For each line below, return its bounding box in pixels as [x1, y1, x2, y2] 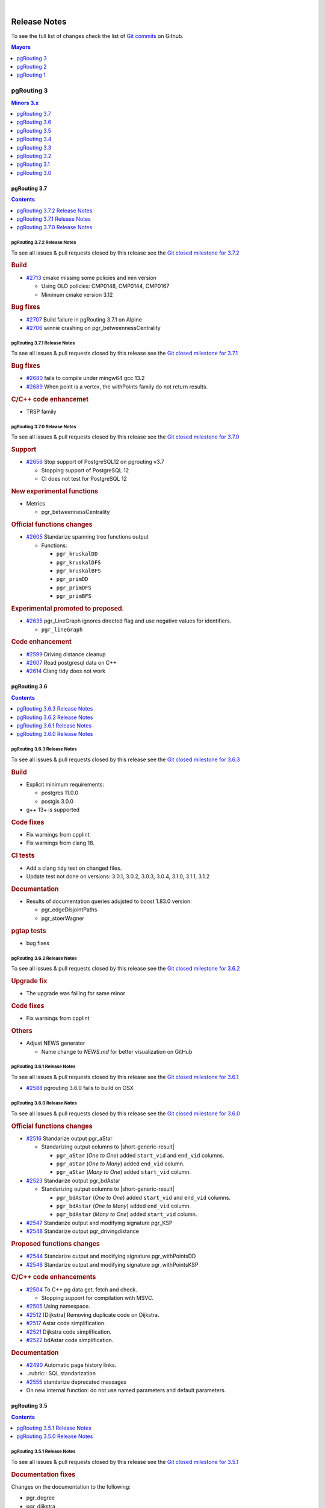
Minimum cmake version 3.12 [41, 291, 113, 298]
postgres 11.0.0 [41, 789, 78, 796]
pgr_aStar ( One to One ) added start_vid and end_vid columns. [56, 1152, 224, 1159]
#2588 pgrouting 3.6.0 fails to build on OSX [26, 1085, 134, 1092]
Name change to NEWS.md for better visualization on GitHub [41, 1048, 193, 1055]
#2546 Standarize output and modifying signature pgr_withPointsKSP [26, 1261, 199, 1268]
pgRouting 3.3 [16, 144, 52, 151]
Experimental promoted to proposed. [11, 604, 125, 612]
